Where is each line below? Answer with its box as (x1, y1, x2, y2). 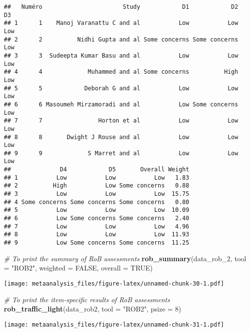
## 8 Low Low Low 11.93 (4, 231, 189, 238)
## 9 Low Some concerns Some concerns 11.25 (4, 239, 189, 247)
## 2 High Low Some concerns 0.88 (4, 182, 189, 189)
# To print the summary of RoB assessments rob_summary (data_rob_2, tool (4, 253, 247, 263)
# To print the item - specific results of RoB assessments (4, 294, 170, 304)
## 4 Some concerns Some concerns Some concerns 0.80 (4, 198, 189, 206)
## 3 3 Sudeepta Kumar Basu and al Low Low (4, 52, 238, 59)
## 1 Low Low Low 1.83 (4, 174, 189, 181)
